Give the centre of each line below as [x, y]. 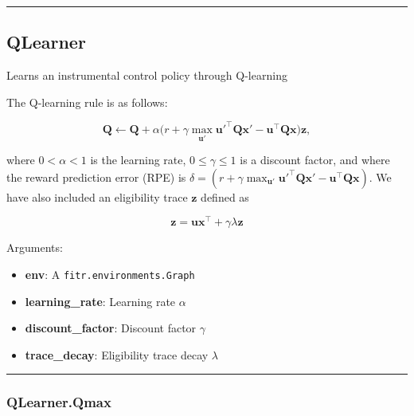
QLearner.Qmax [59, 402]
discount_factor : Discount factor [111, 328]
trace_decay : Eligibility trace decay [117, 354]
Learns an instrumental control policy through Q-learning [147, 75]
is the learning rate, [138, 160]
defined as [225, 196]
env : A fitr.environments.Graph [110, 274]
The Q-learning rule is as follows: [87, 102]
